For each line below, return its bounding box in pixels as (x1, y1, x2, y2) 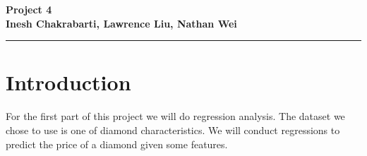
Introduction (6, 68, 131, 97)
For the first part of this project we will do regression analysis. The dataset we (6, 109, 345, 124)
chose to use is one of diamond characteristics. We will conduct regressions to (6, 122, 340, 137)
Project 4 (6, 2, 52, 16)
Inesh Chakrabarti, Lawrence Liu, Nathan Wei (6, 16, 237, 30)
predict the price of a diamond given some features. (6, 136, 228, 151)
